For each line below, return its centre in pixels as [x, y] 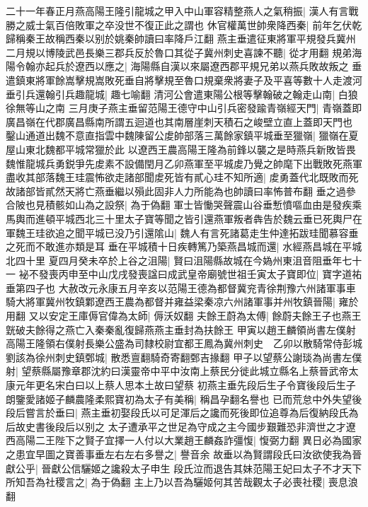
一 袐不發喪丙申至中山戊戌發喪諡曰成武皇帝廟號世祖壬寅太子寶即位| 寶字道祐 [184, 274]
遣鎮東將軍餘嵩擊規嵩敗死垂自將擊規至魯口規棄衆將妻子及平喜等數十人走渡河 [184, 80]
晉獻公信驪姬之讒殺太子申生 [106, 468]
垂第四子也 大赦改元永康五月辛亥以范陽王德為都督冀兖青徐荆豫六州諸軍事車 [181, 287]
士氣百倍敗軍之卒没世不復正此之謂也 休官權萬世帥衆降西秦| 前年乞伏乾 [199, 24]
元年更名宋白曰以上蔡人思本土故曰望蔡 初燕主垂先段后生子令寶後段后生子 [185, 385]
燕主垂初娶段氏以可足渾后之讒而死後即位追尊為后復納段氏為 [220, 413]
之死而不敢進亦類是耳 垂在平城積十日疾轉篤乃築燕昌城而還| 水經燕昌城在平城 [184, 246]
